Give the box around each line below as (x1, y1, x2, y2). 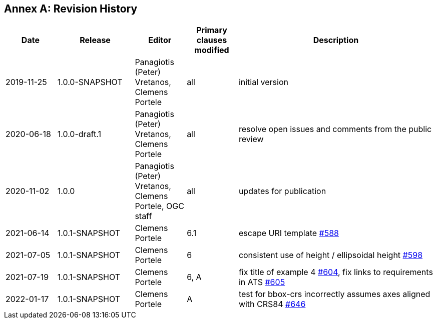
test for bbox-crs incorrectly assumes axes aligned (238, 289, 430, 299)
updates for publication (238, 186, 326, 196)
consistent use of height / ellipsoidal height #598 (238, 250, 423, 260)
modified (194, 45, 229, 55)
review (238, 134, 264, 144)
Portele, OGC (135, 201, 184, 211)
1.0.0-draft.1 (57, 129, 101, 139)
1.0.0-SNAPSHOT (57, 77, 123, 87)
